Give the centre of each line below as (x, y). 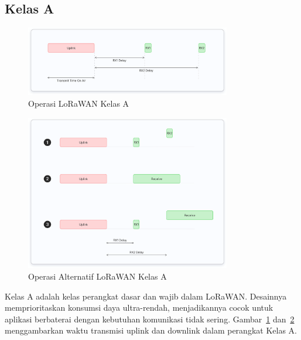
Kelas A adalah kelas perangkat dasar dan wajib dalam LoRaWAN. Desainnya (146, 296)
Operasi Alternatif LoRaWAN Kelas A (98, 276)
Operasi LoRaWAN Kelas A (79, 103)
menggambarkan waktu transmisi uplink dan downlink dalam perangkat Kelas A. (151, 330)
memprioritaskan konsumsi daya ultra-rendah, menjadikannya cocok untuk (139, 307)
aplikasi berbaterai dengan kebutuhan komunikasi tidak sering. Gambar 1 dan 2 (150, 319)
